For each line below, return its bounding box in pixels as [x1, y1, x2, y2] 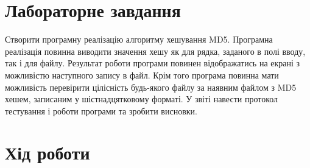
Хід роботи [5, 140, 90, 165]
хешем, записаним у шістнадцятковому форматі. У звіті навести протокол [5, 93, 278, 105]
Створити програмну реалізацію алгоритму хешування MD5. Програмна [5, 33, 273, 46]
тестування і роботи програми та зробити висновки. [5, 104, 197, 117]
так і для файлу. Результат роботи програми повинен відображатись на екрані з [5, 57, 300, 69]
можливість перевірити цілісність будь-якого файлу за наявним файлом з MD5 [5, 80, 297, 93]
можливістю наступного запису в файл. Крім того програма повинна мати [5, 68, 279, 81]
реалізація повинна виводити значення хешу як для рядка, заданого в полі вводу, [5, 44, 306, 57]
